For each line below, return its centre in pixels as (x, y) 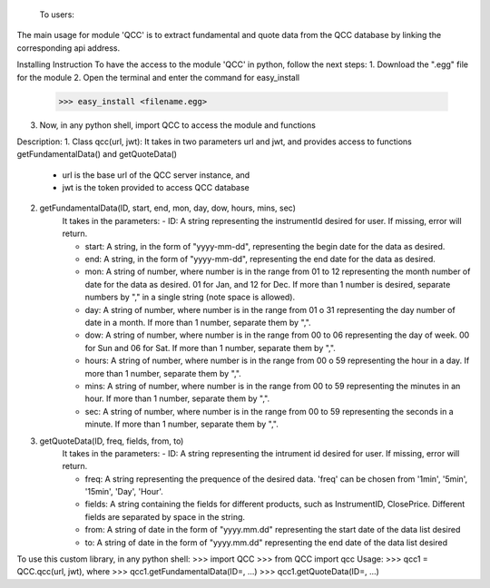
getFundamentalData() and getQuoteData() (97, 154)
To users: (57, 15)
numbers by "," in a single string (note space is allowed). (190, 297)
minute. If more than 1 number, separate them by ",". (181, 424)
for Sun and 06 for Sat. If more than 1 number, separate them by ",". (210, 348)
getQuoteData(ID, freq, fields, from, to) (112, 441)
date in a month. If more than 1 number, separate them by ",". (198, 323)
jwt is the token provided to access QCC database (156, 188)
